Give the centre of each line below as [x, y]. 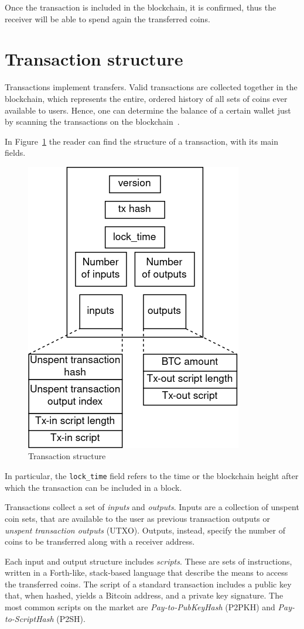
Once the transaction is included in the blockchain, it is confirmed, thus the [141, 7]
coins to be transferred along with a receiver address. [100, 541]
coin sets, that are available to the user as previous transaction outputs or [137, 518]
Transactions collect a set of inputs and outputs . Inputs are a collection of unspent [152, 507]
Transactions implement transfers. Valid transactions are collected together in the [151, 87]
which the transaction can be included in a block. [93, 487]
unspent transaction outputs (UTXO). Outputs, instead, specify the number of [145, 530]
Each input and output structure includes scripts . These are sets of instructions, [148, 561]
